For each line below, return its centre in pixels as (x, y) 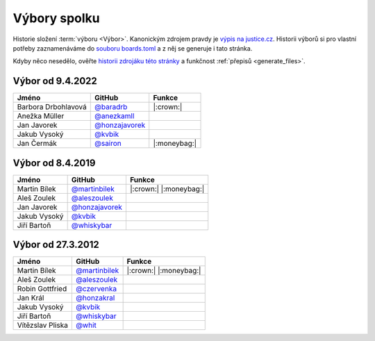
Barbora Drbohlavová (52, 107)
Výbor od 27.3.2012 (56, 245)
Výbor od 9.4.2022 (55, 81)
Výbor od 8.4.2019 (54, 163)
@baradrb (111, 107)
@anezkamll (114, 116)
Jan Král (31, 298)
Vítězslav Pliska (43, 325)
